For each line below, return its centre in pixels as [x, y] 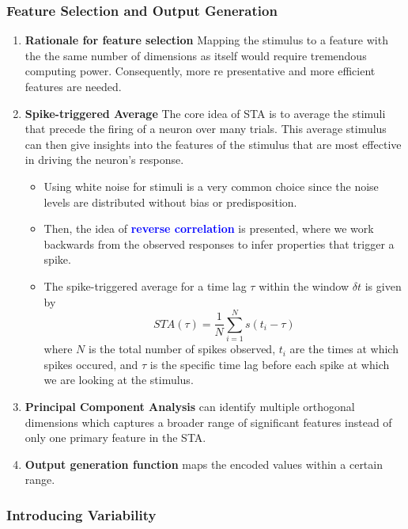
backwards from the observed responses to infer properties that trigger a [219, 244]
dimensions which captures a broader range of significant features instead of [208, 422]
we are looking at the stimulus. [119, 380]
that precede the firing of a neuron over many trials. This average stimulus [206, 129]
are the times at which [344, 349]
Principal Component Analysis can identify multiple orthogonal [190, 407]
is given [383, 285]
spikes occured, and [91, 364]
